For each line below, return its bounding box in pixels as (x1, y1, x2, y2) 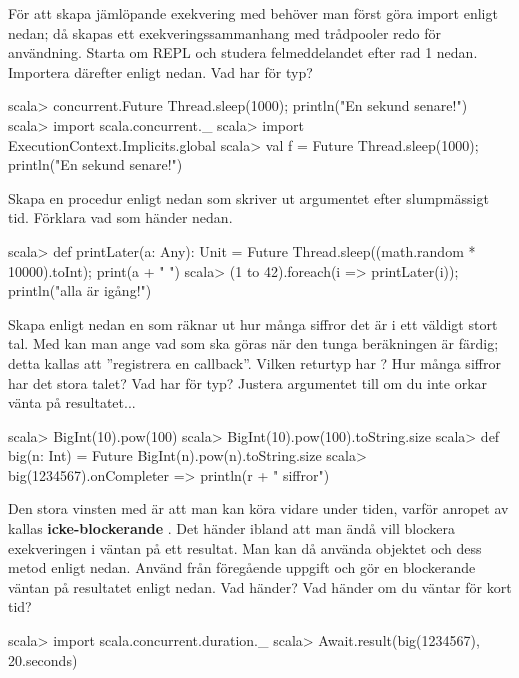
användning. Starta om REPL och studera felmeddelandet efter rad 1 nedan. (8, 42, 478, 63)
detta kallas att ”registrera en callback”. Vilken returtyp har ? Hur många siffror (8, 352, 501, 373)
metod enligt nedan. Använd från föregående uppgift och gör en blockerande (8, 557, 476, 578)
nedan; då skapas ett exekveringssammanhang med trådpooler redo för (8, 22, 441, 43)
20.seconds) (8, 649, 78, 670)
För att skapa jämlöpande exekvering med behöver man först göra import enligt (8, 3, 498, 23)
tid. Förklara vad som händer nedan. (8, 207, 233, 228)
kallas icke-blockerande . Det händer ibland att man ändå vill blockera (8, 518, 456, 539)
